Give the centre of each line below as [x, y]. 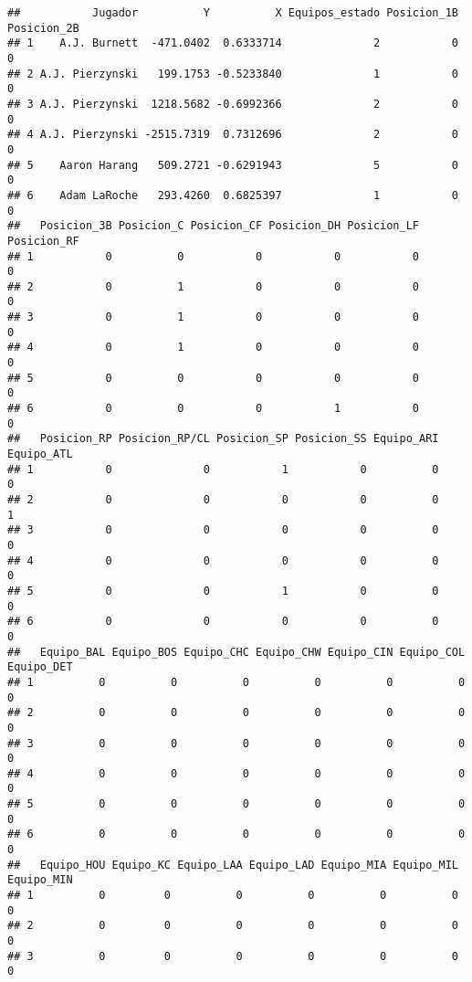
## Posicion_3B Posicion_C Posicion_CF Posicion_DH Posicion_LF [214, 226]
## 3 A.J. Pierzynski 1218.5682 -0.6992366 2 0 [233, 104]
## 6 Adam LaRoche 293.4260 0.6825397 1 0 [233, 195]
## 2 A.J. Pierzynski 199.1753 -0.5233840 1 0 [233, 74]
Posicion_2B [43, 28]
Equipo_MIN [40, 880]
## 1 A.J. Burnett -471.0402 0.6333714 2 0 [233, 43]
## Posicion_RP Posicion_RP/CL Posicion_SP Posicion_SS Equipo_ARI [223, 439]
